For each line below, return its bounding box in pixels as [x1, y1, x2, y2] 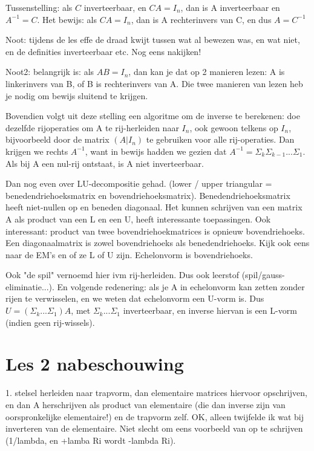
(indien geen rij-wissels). [5, 316, 95, 328]
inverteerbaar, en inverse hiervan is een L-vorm [123, 304, 297, 317]
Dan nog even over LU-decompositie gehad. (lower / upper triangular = [5, 177, 272, 190]
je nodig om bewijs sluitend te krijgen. [5, 89, 148, 102]
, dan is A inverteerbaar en [180, 1, 280, 13]
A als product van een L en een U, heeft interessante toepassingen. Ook [5, 212, 271, 225]
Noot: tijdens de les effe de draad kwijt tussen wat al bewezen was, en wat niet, [5, 33, 300, 46]
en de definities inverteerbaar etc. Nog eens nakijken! [5, 45, 201, 57]
